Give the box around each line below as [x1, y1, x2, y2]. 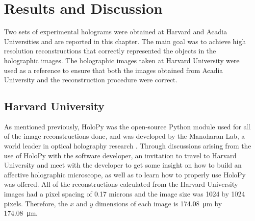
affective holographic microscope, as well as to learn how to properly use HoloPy [4, 169, 246, 179]
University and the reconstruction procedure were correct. [4, 74, 178, 85]
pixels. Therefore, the [4, 198, 68, 208]
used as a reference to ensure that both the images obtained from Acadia [4, 65, 223, 75]
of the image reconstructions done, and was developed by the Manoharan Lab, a [4, 131, 245, 141]
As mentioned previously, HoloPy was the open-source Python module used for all [4, 121, 251, 131]
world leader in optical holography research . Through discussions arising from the [4, 141, 251, 151]
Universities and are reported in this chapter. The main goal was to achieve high [4, 36, 246, 46]
